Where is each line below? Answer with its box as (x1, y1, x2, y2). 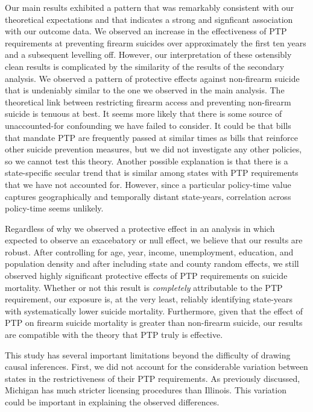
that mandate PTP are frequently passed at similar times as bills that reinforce (5, 131, 298, 143)
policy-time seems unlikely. (5, 202, 104, 214)
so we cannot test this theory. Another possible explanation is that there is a (5, 154, 288, 167)
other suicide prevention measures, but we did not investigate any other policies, (5, 143, 302, 155)
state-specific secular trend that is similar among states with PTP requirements (5, 166, 299, 179)
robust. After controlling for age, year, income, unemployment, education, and (5, 245, 294, 258)
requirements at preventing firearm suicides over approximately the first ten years (5, 36, 306, 49)
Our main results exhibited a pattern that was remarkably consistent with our (5, 1, 294, 13)
